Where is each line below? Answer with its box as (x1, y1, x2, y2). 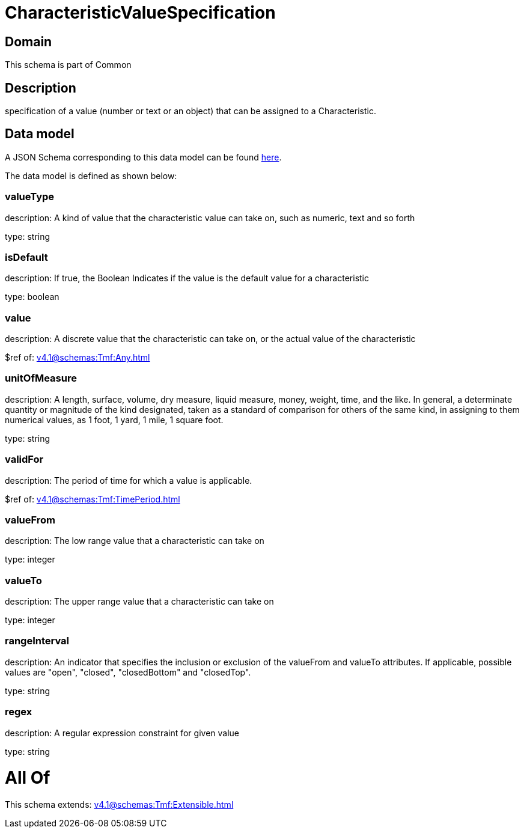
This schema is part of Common (5, 59, 132, 70)
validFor (5, 453, 44, 466)
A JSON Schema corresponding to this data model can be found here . (5, 151, 282, 162)
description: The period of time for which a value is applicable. (5, 475, 252, 486)
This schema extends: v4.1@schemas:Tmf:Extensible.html (5, 799, 234, 810)
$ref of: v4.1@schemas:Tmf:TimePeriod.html (5, 493, 180, 504)
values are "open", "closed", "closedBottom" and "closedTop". (5, 667, 251, 677)
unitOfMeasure (5, 372, 77, 385)
